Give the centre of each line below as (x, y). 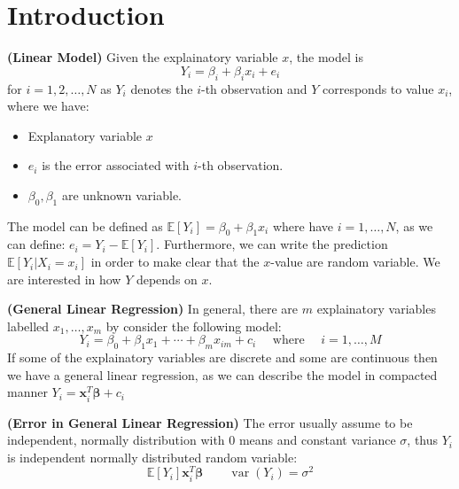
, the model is (326, 57)
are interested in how (64, 279)
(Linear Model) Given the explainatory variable (143, 57)
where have (303, 225)
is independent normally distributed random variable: (152, 457)
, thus (423, 440)
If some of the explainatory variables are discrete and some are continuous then (222, 357)
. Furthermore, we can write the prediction (272, 244)
